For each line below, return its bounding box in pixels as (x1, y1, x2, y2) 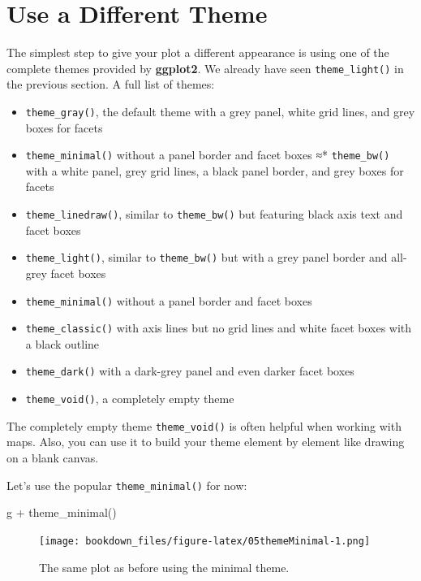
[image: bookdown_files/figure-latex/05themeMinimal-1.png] (39, 535, 371, 547)
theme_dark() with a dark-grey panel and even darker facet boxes (25, 362, 354, 379)
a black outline (25, 335, 100, 352)
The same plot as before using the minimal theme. (39, 558, 290, 575)
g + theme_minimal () (6, 504, 117, 521)
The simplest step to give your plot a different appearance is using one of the (6, 44, 389, 61)
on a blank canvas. (6, 449, 99, 466)
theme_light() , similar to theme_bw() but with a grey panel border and (25, 249, 388, 266)
